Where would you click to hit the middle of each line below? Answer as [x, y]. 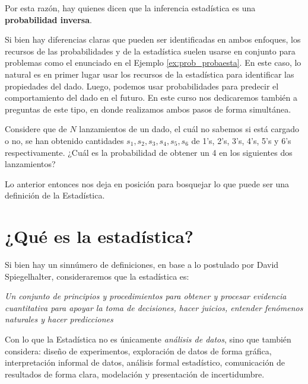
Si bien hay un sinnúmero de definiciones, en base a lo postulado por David [142, 265]
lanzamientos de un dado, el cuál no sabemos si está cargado [189, 129]
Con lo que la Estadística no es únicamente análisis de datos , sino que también [148, 339]
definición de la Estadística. [55, 195]
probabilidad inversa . [48, 19]
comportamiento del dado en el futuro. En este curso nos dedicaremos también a [151, 97]
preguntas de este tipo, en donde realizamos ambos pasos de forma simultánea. [148, 109]
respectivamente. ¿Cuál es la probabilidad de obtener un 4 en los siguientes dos [149, 152]
